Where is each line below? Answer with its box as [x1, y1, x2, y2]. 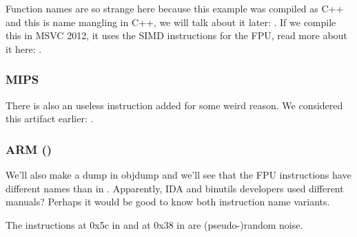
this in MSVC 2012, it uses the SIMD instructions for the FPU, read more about [6, 28, 347, 43]
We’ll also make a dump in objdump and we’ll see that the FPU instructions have [6, 168, 351, 181]
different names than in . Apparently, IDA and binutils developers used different [6, 181, 344, 195]
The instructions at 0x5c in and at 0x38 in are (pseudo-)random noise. [6, 217, 303, 232]
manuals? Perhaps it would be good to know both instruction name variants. [6, 194, 330, 209]
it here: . [6, 41, 42, 56]
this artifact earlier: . [6, 111, 94, 126]
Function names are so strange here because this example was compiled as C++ [6, 1, 344, 15]
